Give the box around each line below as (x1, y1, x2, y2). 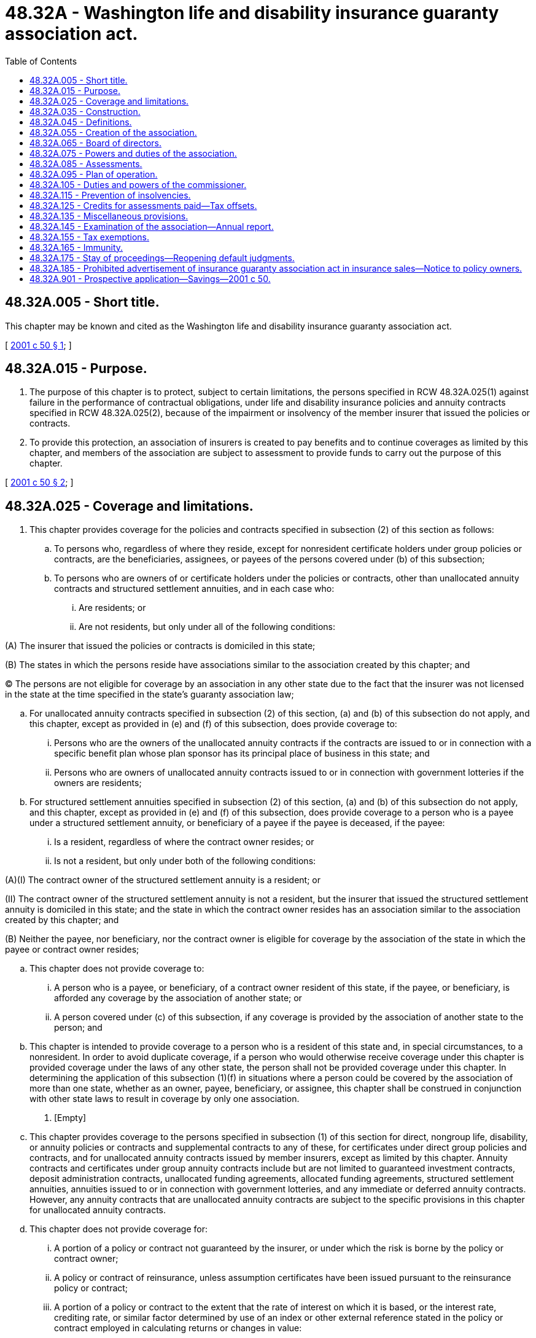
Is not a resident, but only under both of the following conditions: (54, 856, 316, 867)
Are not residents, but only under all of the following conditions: (79, 621, 336, 632)
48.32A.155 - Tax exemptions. (29, 231, 150, 242)
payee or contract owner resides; (5, 944, 139, 955)
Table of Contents (5, 55, 77, 66)
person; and (54, 1022, 103, 1033)
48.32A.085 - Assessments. (29, 158, 142, 169)
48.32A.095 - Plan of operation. (29, 168, 158, 179)
